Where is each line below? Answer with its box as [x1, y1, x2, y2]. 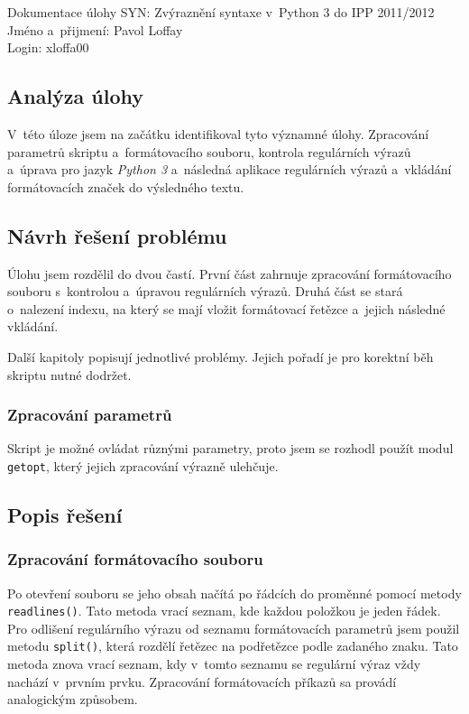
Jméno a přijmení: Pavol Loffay [7, 20, 183, 39]
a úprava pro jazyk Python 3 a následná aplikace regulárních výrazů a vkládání [7, 160, 452, 179]
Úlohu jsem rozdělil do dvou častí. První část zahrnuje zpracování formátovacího [7, 264, 452, 283]
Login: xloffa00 [7, 38, 89, 57]
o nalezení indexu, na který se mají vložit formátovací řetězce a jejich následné [7, 299, 446, 318]
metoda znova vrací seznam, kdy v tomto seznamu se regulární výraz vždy [7, 654, 421, 673]
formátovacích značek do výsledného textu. [7, 177, 244, 196]
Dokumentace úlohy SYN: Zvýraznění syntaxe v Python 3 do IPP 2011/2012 [7, 3, 435, 21]
